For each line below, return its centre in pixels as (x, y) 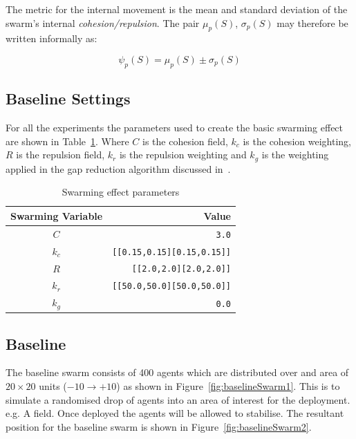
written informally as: (51, 38)
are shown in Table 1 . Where (67, 141)
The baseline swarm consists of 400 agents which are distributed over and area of (177, 372)
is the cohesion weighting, (297, 141)
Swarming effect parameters (121, 192)
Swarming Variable (57, 215)
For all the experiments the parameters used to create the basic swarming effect (175, 127)
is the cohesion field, (185, 141)
